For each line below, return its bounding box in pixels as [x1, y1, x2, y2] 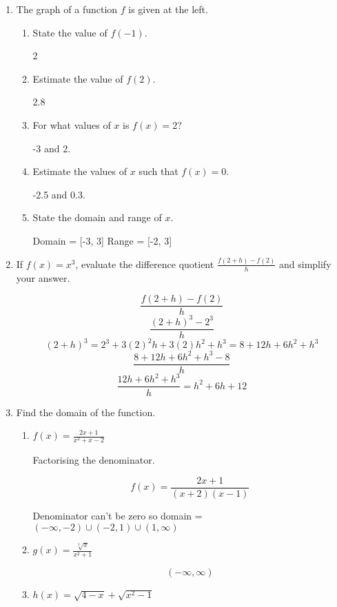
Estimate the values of [32, 164, 127, 178]
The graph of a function [16, 2, 118, 16]
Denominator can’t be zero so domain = [32, 508, 203, 522]
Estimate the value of [32, 71, 123, 85]
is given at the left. [128, 2, 208, 16]
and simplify [279, 256, 331, 271]
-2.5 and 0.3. [32, 187, 85, 201]
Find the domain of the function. [16, 404, 156, 419]
